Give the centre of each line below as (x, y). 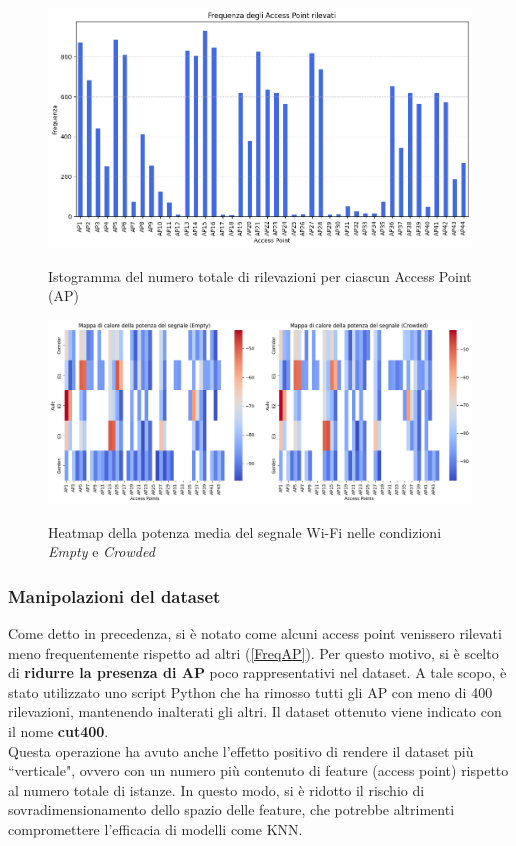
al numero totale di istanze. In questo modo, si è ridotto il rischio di (216, 789)
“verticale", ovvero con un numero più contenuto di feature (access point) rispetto (258, 770)
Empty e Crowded (101, 551)
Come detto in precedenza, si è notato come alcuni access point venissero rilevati (255, 633)
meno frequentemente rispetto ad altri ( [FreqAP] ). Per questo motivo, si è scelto (253, 652)
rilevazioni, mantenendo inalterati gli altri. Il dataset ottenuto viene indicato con (255, 711)
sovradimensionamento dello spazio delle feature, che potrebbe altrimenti (231, 809)
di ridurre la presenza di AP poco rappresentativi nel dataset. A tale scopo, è (257, 672)
